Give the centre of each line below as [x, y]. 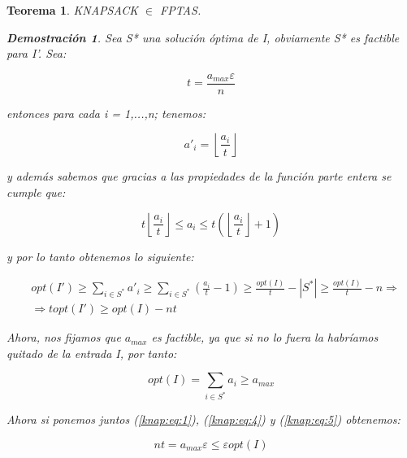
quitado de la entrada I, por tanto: [92, 353]
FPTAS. [181, 10]
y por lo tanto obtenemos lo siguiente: [100, 256]
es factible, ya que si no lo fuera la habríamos [265, 337]
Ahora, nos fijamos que [64, 337]
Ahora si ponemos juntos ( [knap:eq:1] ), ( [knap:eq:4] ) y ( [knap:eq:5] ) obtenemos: [203, 419]
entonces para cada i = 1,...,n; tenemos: [106, 113]
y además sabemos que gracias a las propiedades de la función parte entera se [199, 176]
